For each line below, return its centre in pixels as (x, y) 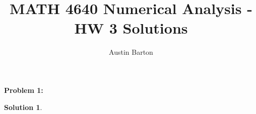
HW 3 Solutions (131, 28)
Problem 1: (24, 90)
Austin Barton (131, 52)
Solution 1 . (23, 107)
